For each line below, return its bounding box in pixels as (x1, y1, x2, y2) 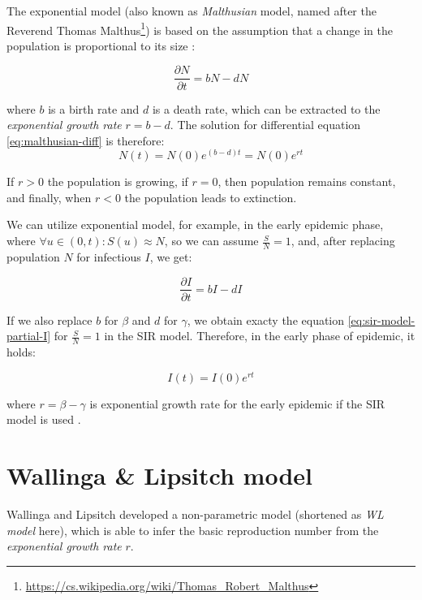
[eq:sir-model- (347, 311, 416, 328)
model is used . (6, 411, 81, 428)
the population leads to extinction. (124, 188, 297, 205)
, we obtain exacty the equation (187, 311, 345, 328)
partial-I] (6, 327, 51, 344)
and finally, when (6, 188, 92, 205)
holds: (6, 343, 36, 360)
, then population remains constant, (217, 173, 396, 190)
